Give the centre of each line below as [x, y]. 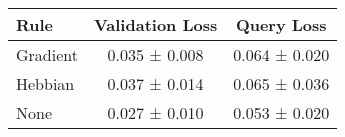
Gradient [47, 54]
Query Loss [281, 24]
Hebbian [45, 83]
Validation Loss [155, 24]
